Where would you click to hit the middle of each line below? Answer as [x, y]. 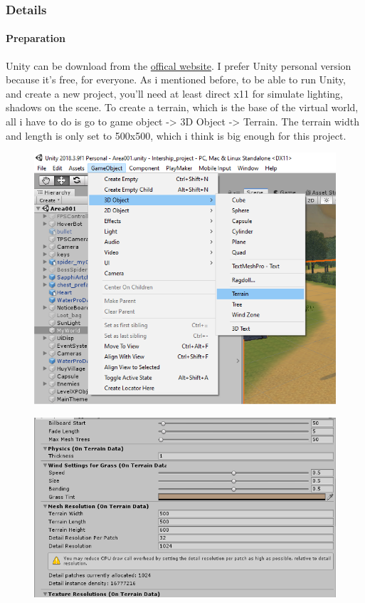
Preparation [36, 38]
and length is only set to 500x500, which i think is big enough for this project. [176, 135]
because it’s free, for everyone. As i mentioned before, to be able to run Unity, [176, 79]
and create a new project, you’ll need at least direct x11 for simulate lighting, [174, 93]
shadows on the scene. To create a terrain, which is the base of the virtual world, [182, 107]
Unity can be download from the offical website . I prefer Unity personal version [179, 65]
